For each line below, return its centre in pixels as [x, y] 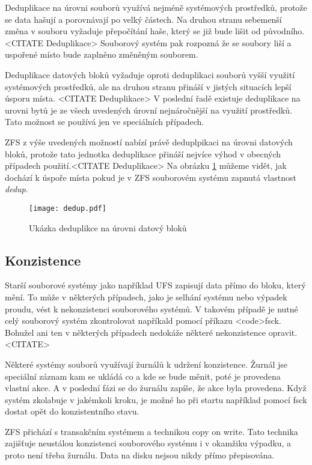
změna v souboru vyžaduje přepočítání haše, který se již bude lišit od [133, 31]
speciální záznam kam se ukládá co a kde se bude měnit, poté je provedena [143, 376]
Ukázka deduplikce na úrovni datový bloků [108, 227]
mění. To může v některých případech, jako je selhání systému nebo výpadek [146, 296]
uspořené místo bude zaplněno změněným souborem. [102, 54]
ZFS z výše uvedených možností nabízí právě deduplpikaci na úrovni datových [149, 141]
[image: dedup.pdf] [68, 208]
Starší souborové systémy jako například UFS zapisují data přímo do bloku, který [155, 285]
